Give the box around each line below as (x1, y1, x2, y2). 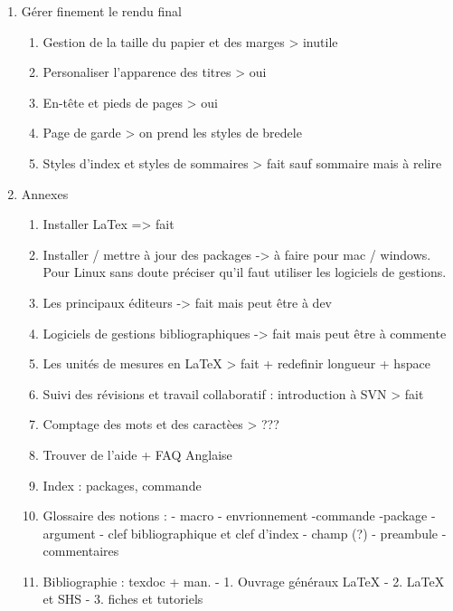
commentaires (42, 541, 119, 560)
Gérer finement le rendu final (21, 2, 182, 20)
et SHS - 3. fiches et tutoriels (42, 589, 203, 608)
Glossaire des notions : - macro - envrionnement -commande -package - (42, 506, 436, 525)
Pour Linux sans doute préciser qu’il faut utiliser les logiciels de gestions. (42, 263, 447, 282)
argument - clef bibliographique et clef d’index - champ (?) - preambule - (42, 523, 447, 542)
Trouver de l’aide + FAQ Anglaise (42, 444, 232, 463)
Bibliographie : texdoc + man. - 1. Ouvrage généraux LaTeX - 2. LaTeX (42, 571, 445, 590)
